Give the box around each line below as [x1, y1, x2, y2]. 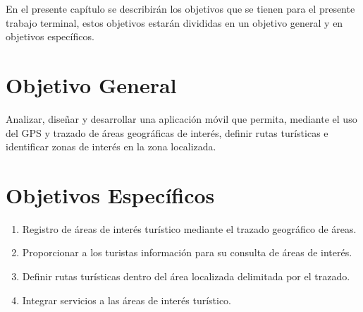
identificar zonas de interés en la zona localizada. [6, 139, 216, 154]
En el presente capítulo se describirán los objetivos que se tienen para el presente [6, 1, 355, 16]
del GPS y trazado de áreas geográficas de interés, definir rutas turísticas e [6, 125, 328, 140]
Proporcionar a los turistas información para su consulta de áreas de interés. [22, 245, 352, 260]
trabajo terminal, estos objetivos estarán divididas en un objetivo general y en [6, 15, 343, 30]
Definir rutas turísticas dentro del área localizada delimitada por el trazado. [22, 269, 350, 283]
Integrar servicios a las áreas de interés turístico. [22, 292, 232, 307]
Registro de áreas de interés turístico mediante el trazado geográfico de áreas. [22, 221, 357, 236]
